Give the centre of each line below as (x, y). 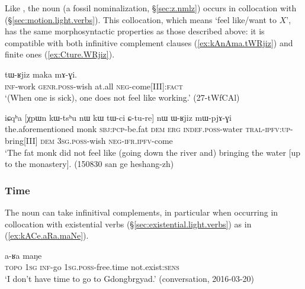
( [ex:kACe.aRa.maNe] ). (47, 235)
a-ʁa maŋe (23, 255)
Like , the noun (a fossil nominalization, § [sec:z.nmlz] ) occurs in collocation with (151, 8)
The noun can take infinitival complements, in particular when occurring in (142, 212)
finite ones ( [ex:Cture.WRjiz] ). (60, 54)
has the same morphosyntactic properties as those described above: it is (135, 31)
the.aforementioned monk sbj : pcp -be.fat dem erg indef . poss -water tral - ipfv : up (148, 129)
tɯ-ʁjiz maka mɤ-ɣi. (41, 74)
